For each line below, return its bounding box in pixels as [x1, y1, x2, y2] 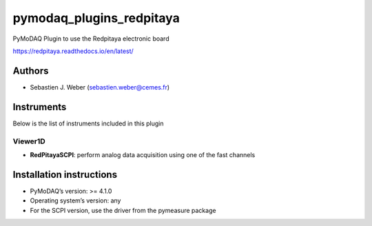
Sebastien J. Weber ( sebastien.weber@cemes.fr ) [30, 83, 170, 91]
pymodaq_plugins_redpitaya [12, 10, 180, 25]
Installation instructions [12, 169, 117, 181]
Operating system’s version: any [30, 196, 121, 205]
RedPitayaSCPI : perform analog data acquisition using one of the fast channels [30, 150, 256, 158]
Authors [12, 65, 49, 76]
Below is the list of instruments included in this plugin [12, 119, 165, 127]
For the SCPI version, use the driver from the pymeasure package [30, 206, 216, 214]
